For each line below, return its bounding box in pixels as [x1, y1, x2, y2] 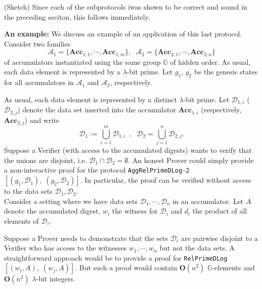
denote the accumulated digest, [4, 205, 101, 216]
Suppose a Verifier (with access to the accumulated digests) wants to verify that [4, 145, 252, 155]
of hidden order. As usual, [170, 56, 251, 67]
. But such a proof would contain [75, 262, 178, 273]
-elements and [212, 262, 255, 273]
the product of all [192, 205, 247, 216]
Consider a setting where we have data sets [4, 195, 138, 206]
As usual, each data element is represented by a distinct [4, 94, 177, 104]
